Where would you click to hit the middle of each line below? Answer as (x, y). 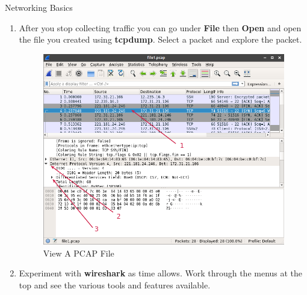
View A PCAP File (79, 253)
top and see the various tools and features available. (115, 284)
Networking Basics (39, 7)
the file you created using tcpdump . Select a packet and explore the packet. (160, 39)
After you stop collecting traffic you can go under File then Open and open (160, 27)
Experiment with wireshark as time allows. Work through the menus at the (161, 273)
